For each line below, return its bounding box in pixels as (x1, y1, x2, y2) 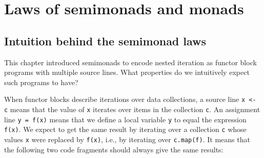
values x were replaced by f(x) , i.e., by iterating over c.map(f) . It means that (4, 134, 250, 144)
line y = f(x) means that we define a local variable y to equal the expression (4, 114, 247, 124)
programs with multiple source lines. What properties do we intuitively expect (4, 67, 250, 77)
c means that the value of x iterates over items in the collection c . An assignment (4, 104, 260, 115)
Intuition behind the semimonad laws (4, 33, 207, 48)
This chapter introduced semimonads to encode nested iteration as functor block (4, 57, 257, 67)
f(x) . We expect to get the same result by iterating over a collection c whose (4, 124, 247, 135)
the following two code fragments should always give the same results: (4, 144, 224, 154)
